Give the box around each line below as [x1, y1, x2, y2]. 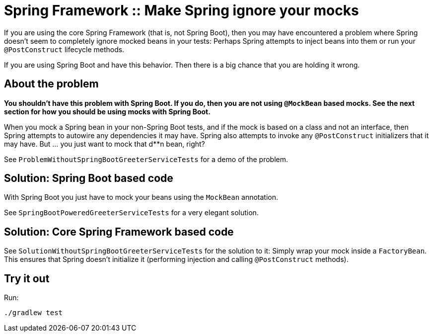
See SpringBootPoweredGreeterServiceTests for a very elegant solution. [4, 208, 259, 217]
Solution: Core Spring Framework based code [4, 225, 234, 238]
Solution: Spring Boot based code [4, 172, 173, 185]
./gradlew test [4, 309, 63, 317]
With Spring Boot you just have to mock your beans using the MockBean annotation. [4, 193, 279, 202]
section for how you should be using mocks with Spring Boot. [4, 107, 211, 116]
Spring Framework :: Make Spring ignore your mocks [4, 2, 359, 19]
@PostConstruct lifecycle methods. [4, 45, 125, 54]
